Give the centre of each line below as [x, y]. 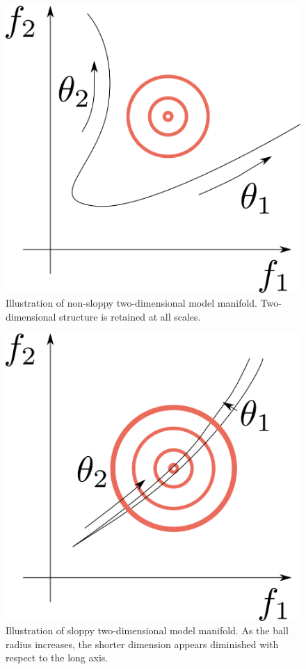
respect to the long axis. [57, 658]
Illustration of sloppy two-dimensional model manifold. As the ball [147, 630]
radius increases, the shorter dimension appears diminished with [142, 644]
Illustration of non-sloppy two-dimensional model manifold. [131, 303]
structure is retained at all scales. [130, 316]
